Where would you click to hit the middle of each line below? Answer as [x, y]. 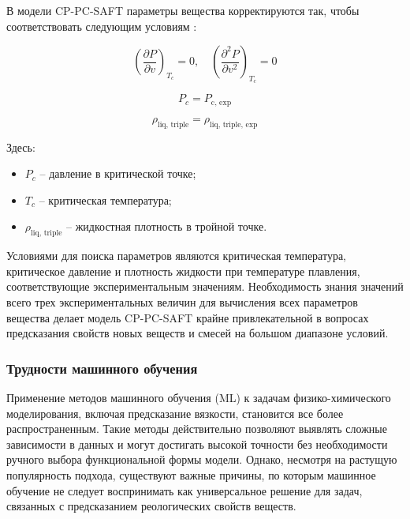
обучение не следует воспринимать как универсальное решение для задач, [184, 490]
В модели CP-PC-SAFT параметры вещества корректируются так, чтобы [183, 10]
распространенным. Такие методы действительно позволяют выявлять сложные [197, 429]
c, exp [221, 102]
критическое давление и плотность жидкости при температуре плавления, [183, 271]
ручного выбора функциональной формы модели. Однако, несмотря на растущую [202, 459]
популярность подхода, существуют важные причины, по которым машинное [191, 474]
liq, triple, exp [234, 124]
